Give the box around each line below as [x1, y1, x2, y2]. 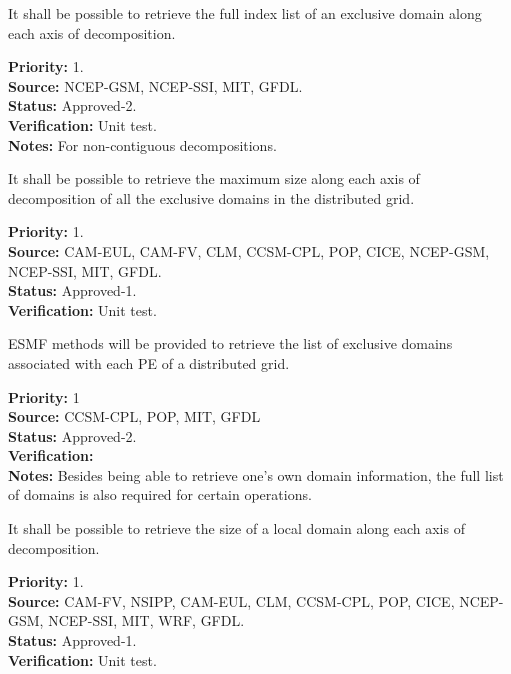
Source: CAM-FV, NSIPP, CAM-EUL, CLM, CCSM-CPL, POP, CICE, [8, 590, 455, 611]
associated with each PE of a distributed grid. [8, 352, 290, 373]
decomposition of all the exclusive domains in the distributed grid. [8, 187, 415, 208]
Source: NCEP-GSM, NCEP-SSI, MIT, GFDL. [8, 75, 303, 96]
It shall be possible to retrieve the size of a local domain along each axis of [8, 518, 465, 539]
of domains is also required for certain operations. [8, 484, 312, 505]
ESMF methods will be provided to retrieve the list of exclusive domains [8, 333, 453, 354]
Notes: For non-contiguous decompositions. [8, 134, 277, 155]
